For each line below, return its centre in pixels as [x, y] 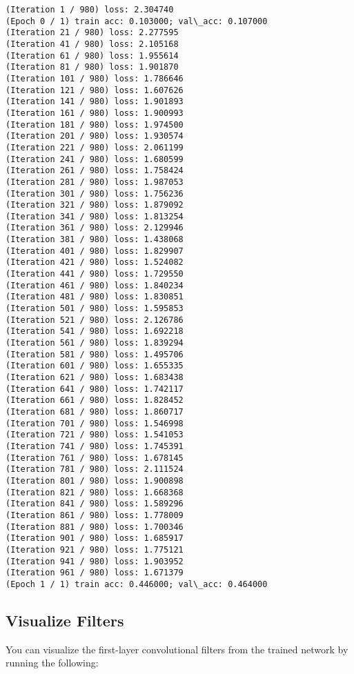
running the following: [52, 663]
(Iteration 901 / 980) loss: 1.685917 [95, 538]
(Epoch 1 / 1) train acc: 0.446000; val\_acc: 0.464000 [137, 584]
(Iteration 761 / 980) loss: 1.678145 [95, 458]
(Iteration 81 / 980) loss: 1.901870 [92, 67]
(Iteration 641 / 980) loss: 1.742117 [95, 389]
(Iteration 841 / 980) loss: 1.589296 [95, 504]
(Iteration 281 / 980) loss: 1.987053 [95, 182]
